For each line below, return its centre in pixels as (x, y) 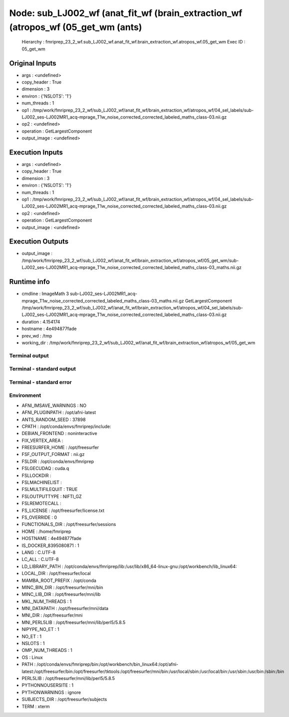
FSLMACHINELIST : (42, 482)
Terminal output (29, 355)
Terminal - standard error (40, 382)
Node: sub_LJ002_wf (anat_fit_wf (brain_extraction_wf (126, 13)
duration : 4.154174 (41, 321)
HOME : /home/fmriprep (46, 531)
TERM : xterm (36, 706)
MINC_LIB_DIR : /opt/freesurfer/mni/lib (61, 594)
